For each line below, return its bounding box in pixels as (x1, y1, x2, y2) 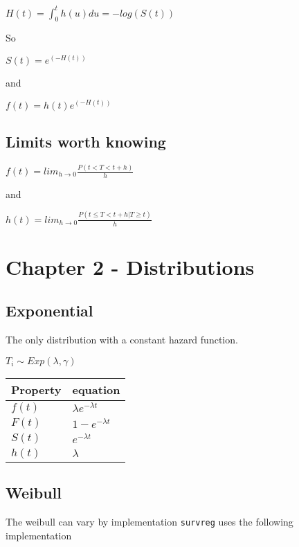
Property (11, 381, 62, 397)
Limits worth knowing (6, 130, 166, 152)
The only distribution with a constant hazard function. (6, 332, 238, 347)
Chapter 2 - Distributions (6, 252, 255, 280)
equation (72, 381, 120, 397)
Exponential (6, 300, 93, 321)
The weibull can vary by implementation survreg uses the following (6, 514, 293, 528)
